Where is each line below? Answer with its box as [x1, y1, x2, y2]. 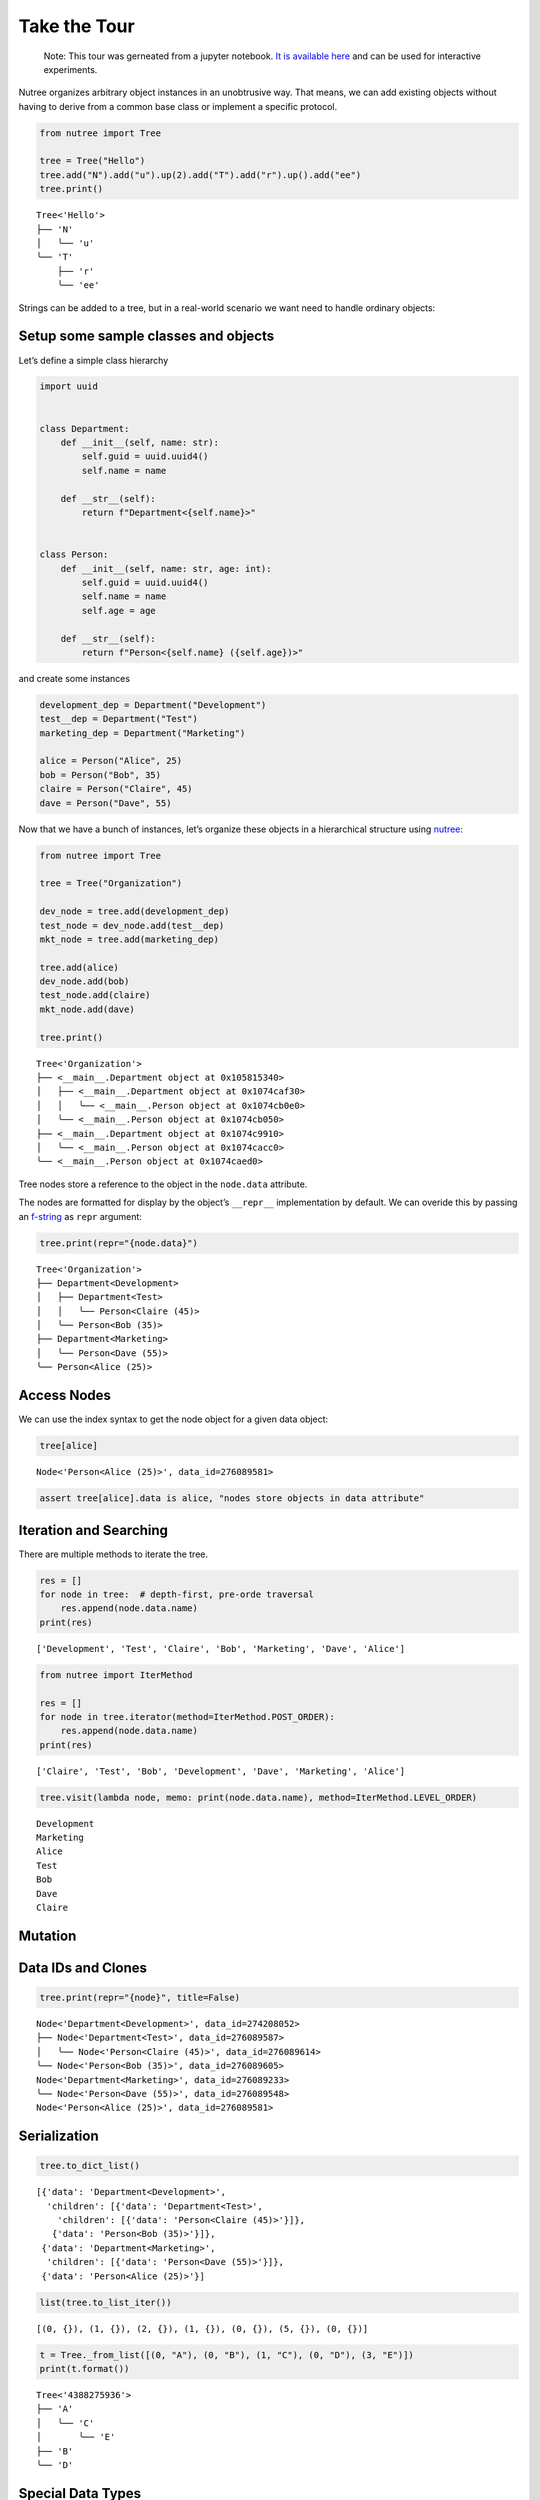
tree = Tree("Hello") [39, 155, 146, 167]
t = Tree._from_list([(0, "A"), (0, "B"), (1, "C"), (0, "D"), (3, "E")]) [39, 2349, 415, 2360]
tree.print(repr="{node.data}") [39, 1237, 199, 1249]
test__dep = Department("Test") [39, 713, 199, 725]
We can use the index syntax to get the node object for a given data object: [18, 1413, 329, 1425]
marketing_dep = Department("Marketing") [39, 727, 246, 739]
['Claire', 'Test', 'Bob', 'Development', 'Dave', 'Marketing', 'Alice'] [36, 1765, 406, 1777]
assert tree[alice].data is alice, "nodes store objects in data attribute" [39, 1493, 425, 1504]
